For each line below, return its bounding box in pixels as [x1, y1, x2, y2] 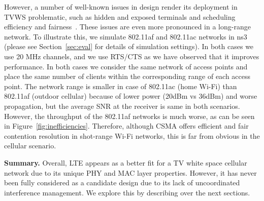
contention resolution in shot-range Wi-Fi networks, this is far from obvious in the [4, 130, 260, 141]
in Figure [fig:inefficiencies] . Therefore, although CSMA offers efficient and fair [4, 120, 249, 131]
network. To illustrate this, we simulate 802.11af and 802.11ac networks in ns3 [4, 31, 247, 42]
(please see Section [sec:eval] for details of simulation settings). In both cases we [4, 41, 254, 52]
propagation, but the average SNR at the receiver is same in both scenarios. [4, 100, 240, 111]
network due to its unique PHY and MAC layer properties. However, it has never [4, 167, 257, 178]
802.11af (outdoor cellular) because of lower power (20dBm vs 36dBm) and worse [4, 91, 257, 101]
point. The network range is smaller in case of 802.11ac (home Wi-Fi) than [4, 81, 237, 91]
